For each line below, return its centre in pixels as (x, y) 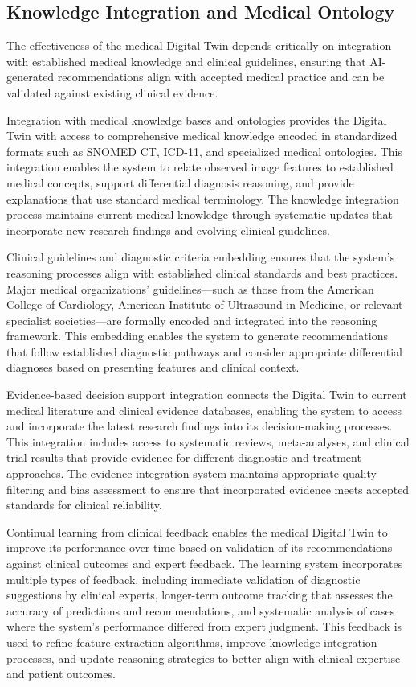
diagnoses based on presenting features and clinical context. (153, 367)
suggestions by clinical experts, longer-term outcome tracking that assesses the (200, 595)
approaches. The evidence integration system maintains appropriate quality (192, 473)
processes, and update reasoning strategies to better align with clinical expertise (204, 658)
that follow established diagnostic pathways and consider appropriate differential (204, 351)
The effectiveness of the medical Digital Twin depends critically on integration (199, 45)
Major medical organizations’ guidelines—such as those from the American (190, 288)
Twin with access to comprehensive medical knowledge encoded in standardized (202, 136)
